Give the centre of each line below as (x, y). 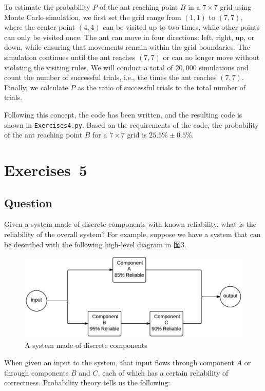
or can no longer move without (211, 57)
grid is (137, 135)
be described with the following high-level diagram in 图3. (95, 244)
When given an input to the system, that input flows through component (119, 362)
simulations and (224, 67)
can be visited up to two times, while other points (181, 27)
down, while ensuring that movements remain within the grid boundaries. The (127, 47)
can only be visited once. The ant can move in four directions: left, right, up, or (129, 37)
